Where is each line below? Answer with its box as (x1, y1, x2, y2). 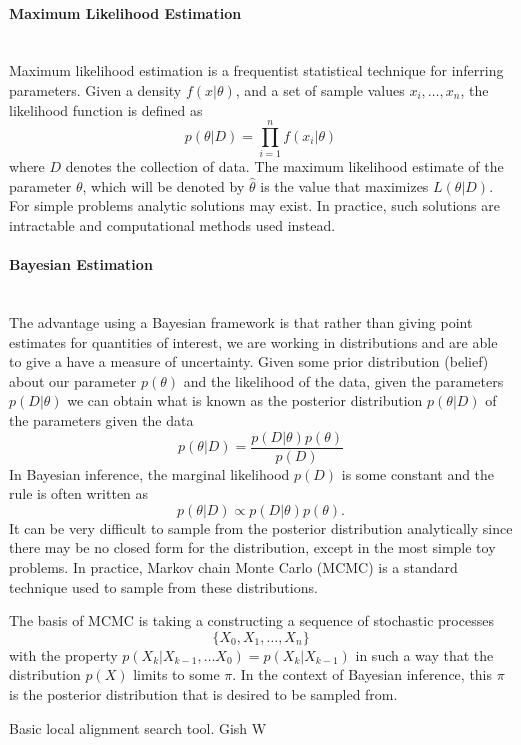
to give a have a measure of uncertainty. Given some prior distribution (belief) (9, 351, 489, 372)
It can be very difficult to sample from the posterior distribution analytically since (9, 517, 513, 538)
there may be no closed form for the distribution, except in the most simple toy (9, 537, 496, 558)
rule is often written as (9, 483, 149, 504)
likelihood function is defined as (9, 99, 203, 120)
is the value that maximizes (260, 175, 429, 196)
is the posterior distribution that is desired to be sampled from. (9, 684, 398, 705)
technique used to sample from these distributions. (9, 576, 318, 597)
